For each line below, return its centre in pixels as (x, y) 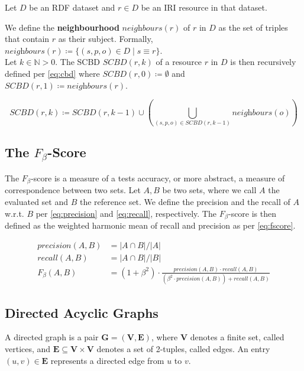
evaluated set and (37, 201)
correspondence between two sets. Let (73, 190)
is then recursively (263, 62)
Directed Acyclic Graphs (82, 312)
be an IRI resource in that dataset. (204, 7)
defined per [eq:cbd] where (52, 73)
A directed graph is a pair (52, 337)
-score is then (252, 213)
